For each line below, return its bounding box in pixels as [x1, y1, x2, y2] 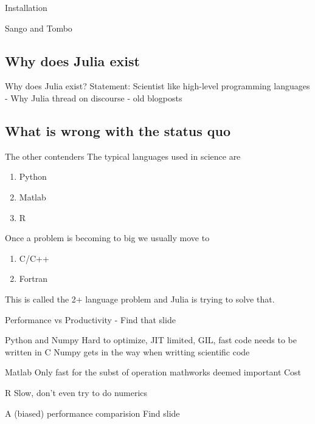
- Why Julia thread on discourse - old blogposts [5, 91, 182, 104]
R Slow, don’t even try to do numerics [5, 386, 148, 398]
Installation [5, 1, 47, 13]
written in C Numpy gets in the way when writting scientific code [5, 345, 250, 358]
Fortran [19, 272, 47, 285]
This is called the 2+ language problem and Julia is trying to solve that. [5, 292, 275, 305]
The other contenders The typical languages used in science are [5, 149, 241, 162]
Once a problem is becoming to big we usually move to [5, 231, 210, 244]
